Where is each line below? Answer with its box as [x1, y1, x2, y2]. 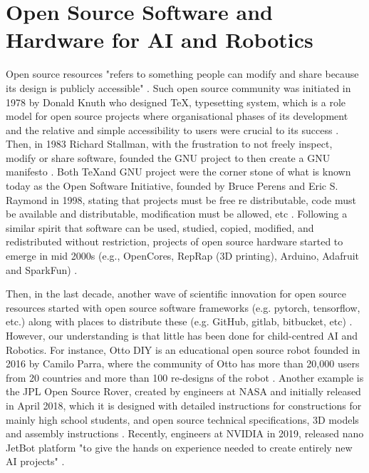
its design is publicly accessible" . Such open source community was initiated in [6, 80, 351, 95]
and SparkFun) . [6, 262, 78, 277]
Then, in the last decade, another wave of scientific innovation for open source [6, 286, 346, 301]
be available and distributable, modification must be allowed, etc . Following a [6, 206, 348, 221]
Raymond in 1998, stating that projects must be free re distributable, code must [6, 192, 356, 207]
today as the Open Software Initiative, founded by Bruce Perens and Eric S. [6, 178, 338, 193]
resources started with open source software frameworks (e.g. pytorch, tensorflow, [6, 300, 360, 315]
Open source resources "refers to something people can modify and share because [6, 66, 359, 81]
